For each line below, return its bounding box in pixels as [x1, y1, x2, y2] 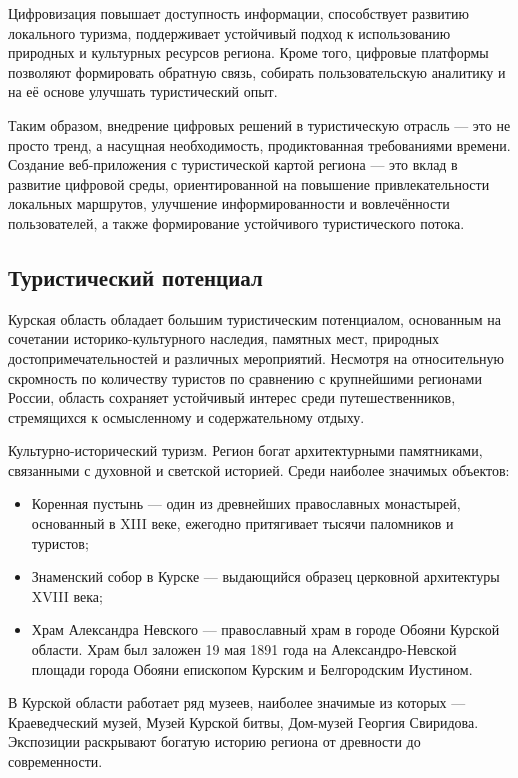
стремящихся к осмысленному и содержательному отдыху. [8, 406, 365, 427]
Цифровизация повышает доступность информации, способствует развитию [8, 3, 469, 23]
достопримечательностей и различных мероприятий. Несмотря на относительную [8, 347, 505, 368]
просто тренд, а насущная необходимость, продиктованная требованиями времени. [8, 134, 511, 155]
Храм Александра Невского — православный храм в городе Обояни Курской [31, 619, 500, 640]
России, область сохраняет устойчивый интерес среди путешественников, [8, 387, 456, 408]
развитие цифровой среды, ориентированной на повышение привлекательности [8, 173, 490, 194]
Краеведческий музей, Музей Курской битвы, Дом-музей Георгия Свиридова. [8, 711, 479, 732]
